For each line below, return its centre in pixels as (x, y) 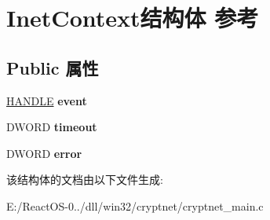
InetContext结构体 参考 (133, 18)
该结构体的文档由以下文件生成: (85, 180)
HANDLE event (47, 100)
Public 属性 (53, 67)
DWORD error (44, 153)
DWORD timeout (52, 127)
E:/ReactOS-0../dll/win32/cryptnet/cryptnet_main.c (135, 205)
